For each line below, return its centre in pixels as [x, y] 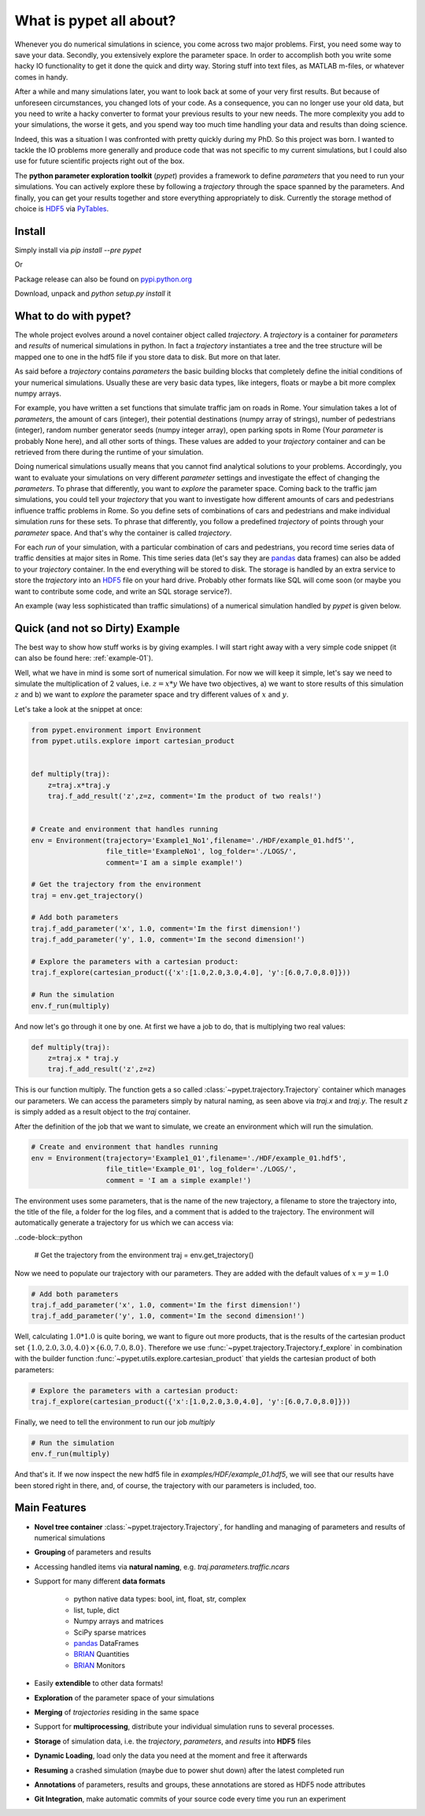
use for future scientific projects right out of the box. [100, 161]
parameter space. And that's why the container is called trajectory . [123, 533]
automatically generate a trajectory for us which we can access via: [124, 1222]
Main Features [50, 1508]
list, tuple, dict [96, 1610]
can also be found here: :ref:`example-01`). [84, 658]
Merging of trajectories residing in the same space [117, 1712]
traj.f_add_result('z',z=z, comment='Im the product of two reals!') [185, 796]
